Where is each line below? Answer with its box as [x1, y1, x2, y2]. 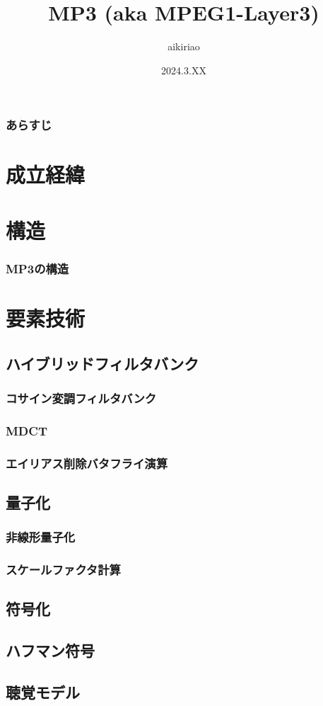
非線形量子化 [6, 528, 76, 546]
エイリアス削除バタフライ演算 [6, 454, 168, 472]
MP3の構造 [6, 259, 69, 277]
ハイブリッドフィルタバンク [6, 352, 199, 374]
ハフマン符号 [6, 639, 95, 661]
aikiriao [168, 39, 200, 54]
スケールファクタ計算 [6, 561, 121, 579]
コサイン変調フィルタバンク [6, 389, 157, 406]
